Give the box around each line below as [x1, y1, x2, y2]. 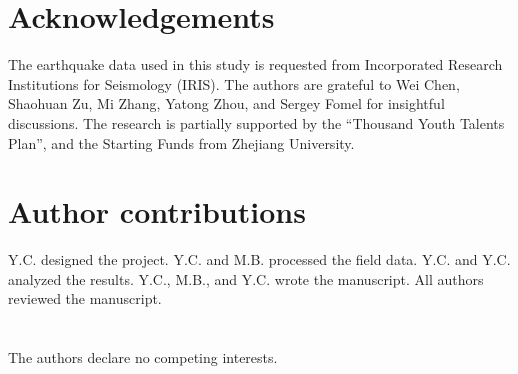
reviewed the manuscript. [8, 288, 162, 309]
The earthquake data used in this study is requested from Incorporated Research [8, 54, 503, 75]
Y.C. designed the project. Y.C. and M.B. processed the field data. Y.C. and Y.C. [8, 249, 511, 270]
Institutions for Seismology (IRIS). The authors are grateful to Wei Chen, [8, 73, 460, 94]
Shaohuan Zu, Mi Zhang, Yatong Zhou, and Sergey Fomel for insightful [8, 93, 445, 114]
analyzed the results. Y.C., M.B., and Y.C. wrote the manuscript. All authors [8, 268, 484, 289]
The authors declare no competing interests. [8, 347, 278, 368]
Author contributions [8, 191, 306, 232]
